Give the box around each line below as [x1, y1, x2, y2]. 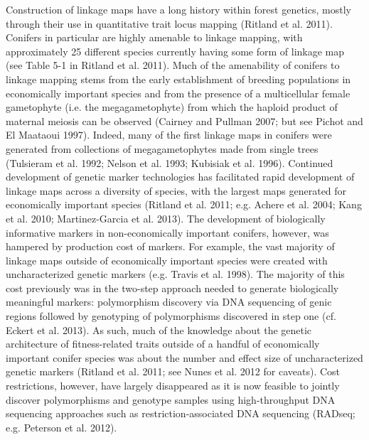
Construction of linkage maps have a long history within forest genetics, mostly [6, 2, 351, 16]
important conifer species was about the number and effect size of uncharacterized [6, 350, 363, 365]
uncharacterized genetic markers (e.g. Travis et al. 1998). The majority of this [6, 267, 345, 281]
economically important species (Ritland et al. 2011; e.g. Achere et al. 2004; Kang [6, 197, 362, 212]
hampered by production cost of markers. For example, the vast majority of [6, 239, 335, 254]
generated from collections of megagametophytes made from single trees [6, 141, 319, 156]
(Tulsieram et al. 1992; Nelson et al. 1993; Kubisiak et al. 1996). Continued [6, 155, 333, 170]
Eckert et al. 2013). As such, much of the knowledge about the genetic [6, 322, 312, 337]
